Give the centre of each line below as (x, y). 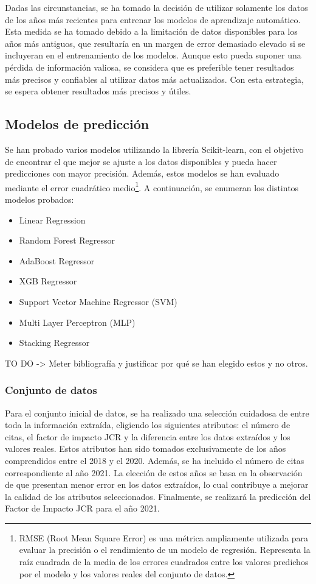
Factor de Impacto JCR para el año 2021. (82, 508)
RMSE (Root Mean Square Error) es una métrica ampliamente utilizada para (163, 537)
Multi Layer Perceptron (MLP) (77, 322)
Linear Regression (52, 220)
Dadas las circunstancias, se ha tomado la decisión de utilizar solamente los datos (156, 7)
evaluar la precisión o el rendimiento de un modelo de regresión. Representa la (165, 550)
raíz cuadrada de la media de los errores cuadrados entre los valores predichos (164, 562)
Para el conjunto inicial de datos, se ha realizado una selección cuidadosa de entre (157, 413)
